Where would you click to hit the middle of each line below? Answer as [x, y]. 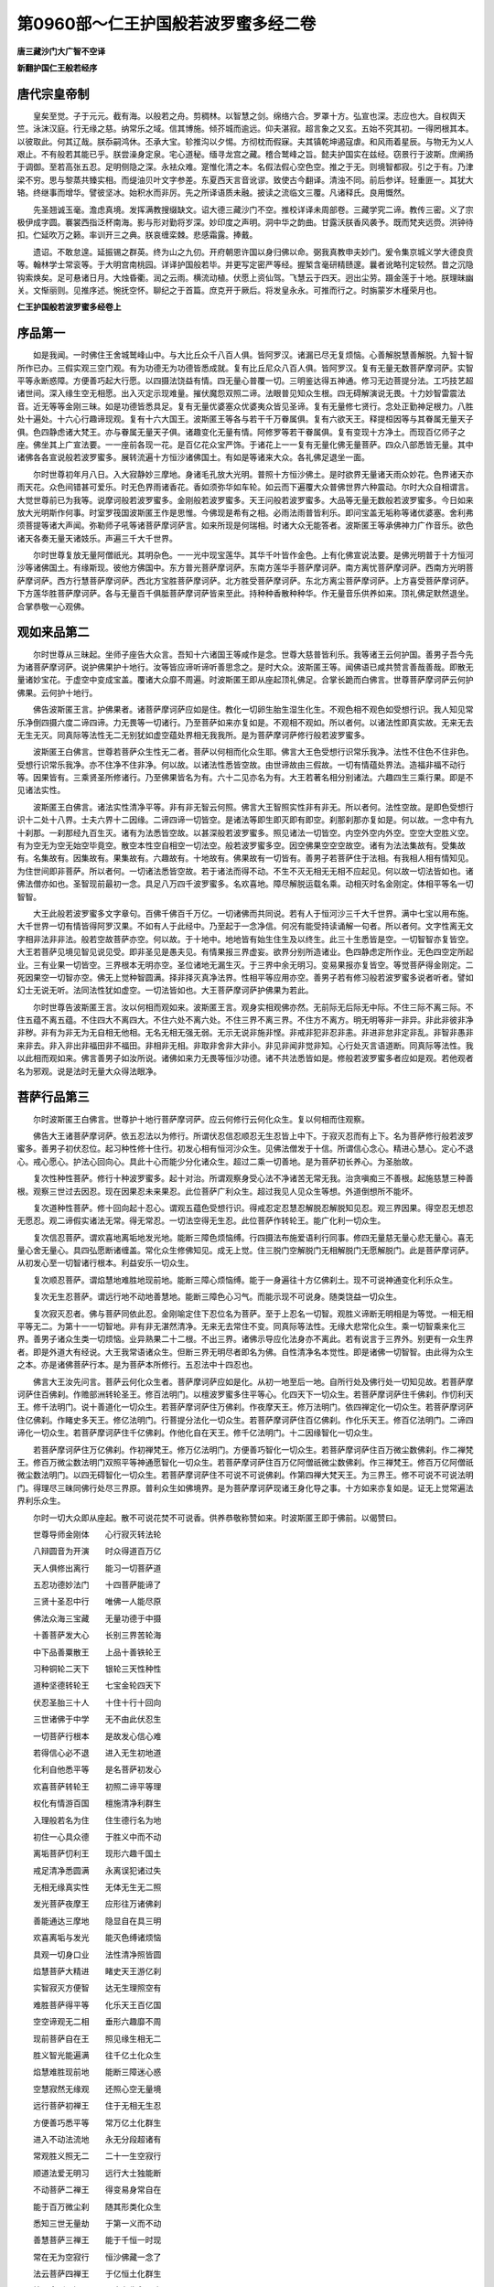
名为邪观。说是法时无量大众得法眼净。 [89, 1071]
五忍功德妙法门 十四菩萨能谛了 [97, 1585]
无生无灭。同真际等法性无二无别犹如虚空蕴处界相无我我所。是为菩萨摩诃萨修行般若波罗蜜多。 [193, 735]
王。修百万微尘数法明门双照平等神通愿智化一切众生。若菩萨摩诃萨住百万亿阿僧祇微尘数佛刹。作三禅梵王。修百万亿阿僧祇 [245, 1462]
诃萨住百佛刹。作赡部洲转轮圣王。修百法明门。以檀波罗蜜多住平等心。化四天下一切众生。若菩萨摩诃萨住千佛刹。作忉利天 [245, 1394]
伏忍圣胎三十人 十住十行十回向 [97, 1702]
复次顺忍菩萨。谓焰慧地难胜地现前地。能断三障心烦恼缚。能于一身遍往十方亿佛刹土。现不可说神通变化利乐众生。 [245, 1280]
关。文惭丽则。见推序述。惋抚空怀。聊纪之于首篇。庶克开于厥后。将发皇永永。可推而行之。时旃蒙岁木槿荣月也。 [229, 290]
